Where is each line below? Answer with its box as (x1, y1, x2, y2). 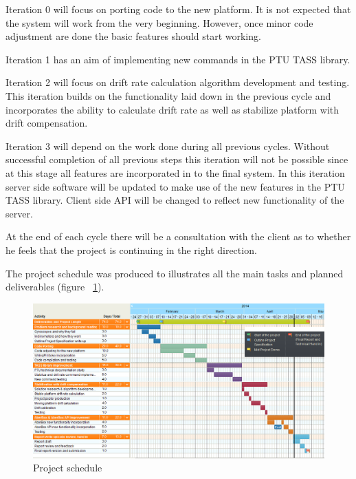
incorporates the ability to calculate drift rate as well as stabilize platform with (5, 102, 340, 116)
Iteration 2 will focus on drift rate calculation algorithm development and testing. (5, 75, 350, 89)
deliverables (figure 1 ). (5, 279, 104, 294)
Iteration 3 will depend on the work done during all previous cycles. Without (5, 138, 330, 153)
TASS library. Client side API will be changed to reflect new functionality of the (5, 193, 344, 207)
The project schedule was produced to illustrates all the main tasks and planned (5, 266, 344, 280)
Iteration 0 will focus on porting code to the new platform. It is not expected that (5, 2, 351, 16)
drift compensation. (5, 116, 88, 130)
